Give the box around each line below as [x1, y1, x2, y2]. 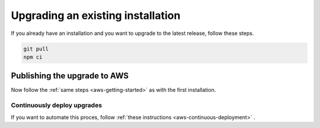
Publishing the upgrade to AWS [11, 71, 129, 81]
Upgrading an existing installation [11, 9, 181, 22]
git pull [23, 45, 49, 52]
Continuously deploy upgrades [11, 101, 103, 110]
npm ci [23, 53, 43, 60]
